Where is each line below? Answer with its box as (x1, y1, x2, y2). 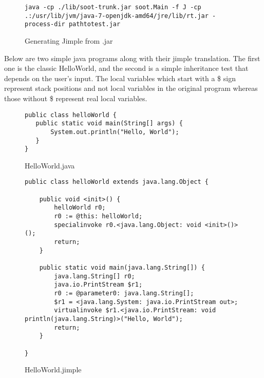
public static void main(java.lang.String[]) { (39, 263, 205, 271)
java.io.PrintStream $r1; (54, 281, 143, 289)
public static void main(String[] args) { (35, 120, 183, 127)
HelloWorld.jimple (25, 364, 82, 375)
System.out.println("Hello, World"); (50, 128, 179, 136)
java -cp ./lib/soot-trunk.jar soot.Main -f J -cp (25, 4, 201, 11)
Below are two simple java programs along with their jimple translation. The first (4, 52, 260, 63)
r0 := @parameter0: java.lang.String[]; (54, 289, 194, 297)
